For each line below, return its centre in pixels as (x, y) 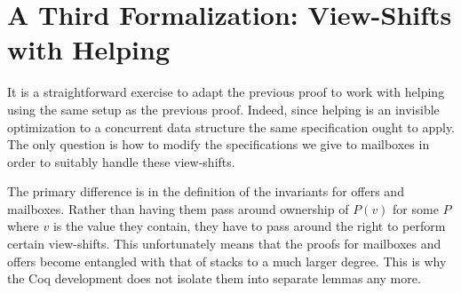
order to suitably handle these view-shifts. (121, 161)
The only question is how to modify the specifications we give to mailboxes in (219, 144)
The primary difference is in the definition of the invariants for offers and (206, 191)
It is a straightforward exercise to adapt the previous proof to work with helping (226, 92)
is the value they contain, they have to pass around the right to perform (249, 226)
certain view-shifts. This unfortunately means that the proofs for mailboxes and (224, 244)
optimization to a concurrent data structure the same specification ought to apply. (231, 127)
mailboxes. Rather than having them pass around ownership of (178, 208)
